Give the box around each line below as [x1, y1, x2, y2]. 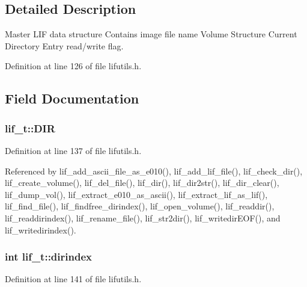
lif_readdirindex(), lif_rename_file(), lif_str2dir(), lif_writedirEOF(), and [5, 211, 281, 224]
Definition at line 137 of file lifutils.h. [5, 144, 142, 156]
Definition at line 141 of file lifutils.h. [5, 273, 142, 285]
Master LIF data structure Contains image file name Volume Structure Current [5, 28, 297, 40]
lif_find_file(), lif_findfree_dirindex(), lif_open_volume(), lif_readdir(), [5, 200, 275, 212]
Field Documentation [5, 89, 139, 108]
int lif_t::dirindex [5, 249, 92, 264]
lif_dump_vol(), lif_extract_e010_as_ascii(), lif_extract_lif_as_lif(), [5, 188, 268, 200]
